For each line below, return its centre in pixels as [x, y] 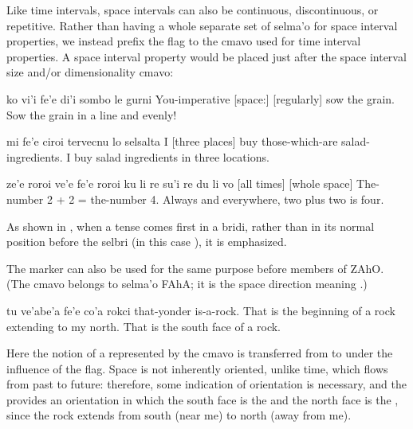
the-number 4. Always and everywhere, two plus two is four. [237, 199]
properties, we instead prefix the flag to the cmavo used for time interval [184, 41]
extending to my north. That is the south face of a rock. [144, 326]
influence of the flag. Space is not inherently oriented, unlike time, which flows [197, 368]
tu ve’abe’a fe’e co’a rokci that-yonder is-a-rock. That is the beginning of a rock [201, 310]
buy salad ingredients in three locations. [171, 156]
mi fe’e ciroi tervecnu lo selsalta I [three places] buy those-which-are [172, 141]
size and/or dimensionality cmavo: [90, 72]
